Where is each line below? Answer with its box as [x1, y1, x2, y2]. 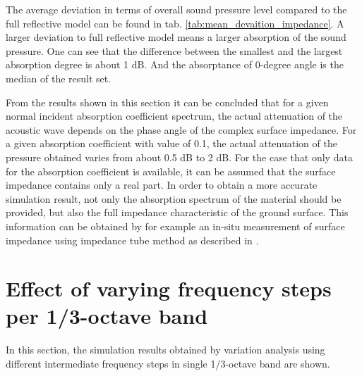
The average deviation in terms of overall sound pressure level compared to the [6, 2, 347, 16]
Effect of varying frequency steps [6, 274, 332, 303]
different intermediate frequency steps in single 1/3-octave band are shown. [6, 356, 330, 370]
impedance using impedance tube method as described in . [6, 232, 259, 247]
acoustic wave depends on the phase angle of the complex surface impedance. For [6, 122, 357, 137]
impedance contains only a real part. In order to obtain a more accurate [6, 177, 318, 192]
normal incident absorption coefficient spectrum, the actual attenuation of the [6, 108, 343, 123]
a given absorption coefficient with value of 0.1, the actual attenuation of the [6, 136, 337, 151]
